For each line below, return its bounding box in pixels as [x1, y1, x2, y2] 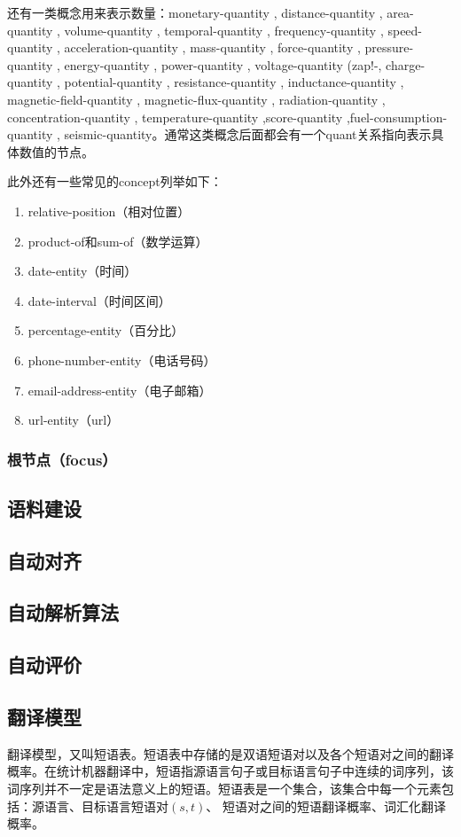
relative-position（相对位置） [27, 201, 191, 220]
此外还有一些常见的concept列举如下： [7, 172, 223, 191]
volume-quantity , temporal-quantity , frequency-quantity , [64, 20, 384, 39]
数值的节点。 [19, 142, 94, 160]
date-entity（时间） [27, 262, 137, 280]
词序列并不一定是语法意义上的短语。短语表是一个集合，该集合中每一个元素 [7, 779, 441, 798]
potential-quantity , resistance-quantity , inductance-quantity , [64, 73, 404, 91]
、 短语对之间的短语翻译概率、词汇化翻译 [206, 796, 447, 815]
